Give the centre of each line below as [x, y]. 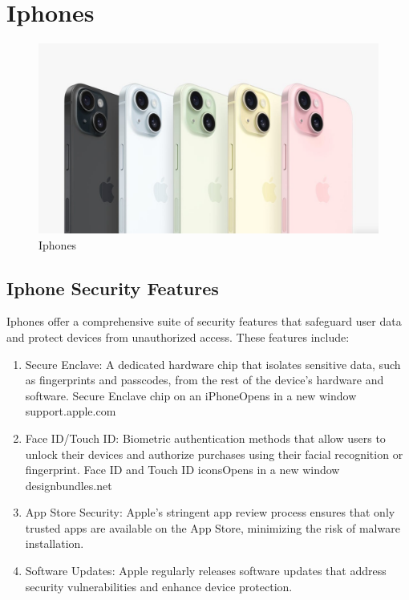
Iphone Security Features [113, 288]
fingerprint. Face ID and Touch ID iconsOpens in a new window [182, 470]
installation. [55, 543]
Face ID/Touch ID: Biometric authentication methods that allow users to [205, 438]
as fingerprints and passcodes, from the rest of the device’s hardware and [204, 380]
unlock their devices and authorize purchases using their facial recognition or [214, 454]
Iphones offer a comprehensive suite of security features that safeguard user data [204, 321]
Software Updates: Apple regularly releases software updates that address [206, 571]
